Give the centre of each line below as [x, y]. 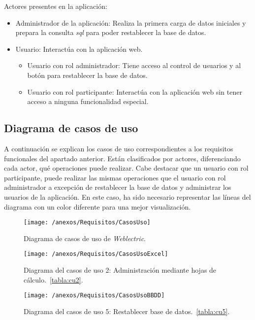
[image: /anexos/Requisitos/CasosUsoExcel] [96, 254]
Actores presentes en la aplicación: [56, 6]
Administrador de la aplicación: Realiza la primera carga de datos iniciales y [131, 22]
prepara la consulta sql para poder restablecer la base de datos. [111, 32]
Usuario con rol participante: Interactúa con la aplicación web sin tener [135, 91]
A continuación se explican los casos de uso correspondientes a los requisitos [119, 148]
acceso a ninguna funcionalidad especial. [88, 101]
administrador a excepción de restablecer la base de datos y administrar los [118, 187]
